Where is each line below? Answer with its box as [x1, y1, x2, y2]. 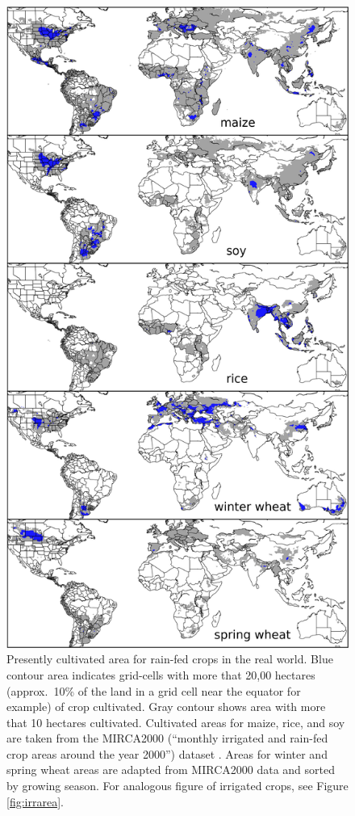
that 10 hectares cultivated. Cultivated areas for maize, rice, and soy [6, 713, 345, 730]
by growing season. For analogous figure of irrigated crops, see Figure [6, 777, 349, 794]
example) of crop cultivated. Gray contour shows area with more [6, 698, 326, 715]
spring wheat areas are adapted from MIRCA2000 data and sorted [6, 761, 336, 778]
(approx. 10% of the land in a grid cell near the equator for [6, 682, 301, 699]
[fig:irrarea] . [6, 793, 64, 810]
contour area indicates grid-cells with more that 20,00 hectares [6, 666, 315, 683]
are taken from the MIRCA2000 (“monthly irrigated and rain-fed [6, 730, 328, 747]
